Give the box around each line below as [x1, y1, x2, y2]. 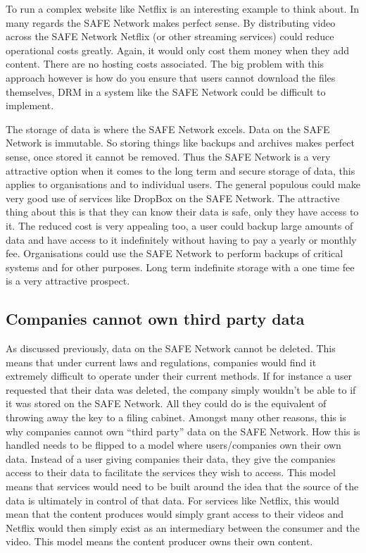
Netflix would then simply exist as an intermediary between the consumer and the [6, 520, 360, 535]
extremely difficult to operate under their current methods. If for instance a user [6, 368, 353, 383]
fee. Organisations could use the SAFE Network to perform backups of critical [6, 246, 343, 261]
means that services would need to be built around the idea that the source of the [6, 479, 359, 494]
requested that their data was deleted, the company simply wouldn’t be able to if [6, 382, 356, 397]
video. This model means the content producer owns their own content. [6, 534, 313, 549]
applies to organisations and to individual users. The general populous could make [6, 177, 360, 192]
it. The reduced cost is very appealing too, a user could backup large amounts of [6, 218, 353, 232]
